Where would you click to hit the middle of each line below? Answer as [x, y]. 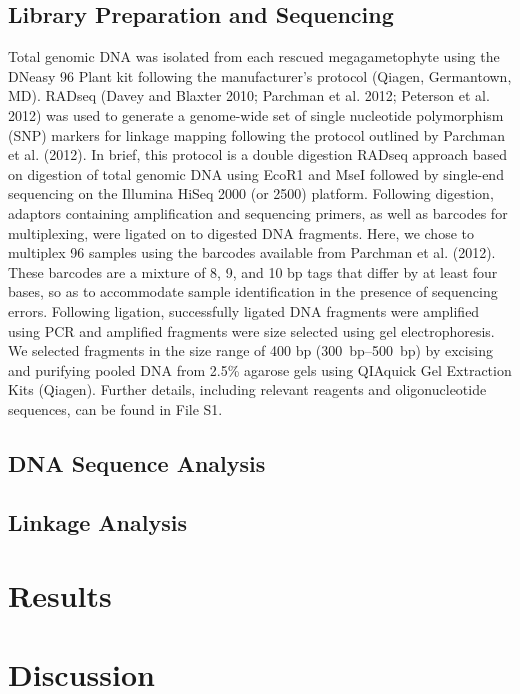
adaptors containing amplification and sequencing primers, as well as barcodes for [258, 212]
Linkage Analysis [97, 521]
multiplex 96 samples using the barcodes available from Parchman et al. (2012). [252, 252]
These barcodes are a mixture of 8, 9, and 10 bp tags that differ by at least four [253, 271]
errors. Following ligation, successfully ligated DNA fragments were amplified [244, 310]
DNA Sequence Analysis [137, 462]
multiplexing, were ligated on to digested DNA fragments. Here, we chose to [241, 232]
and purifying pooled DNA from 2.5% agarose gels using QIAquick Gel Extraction [260, 369]
